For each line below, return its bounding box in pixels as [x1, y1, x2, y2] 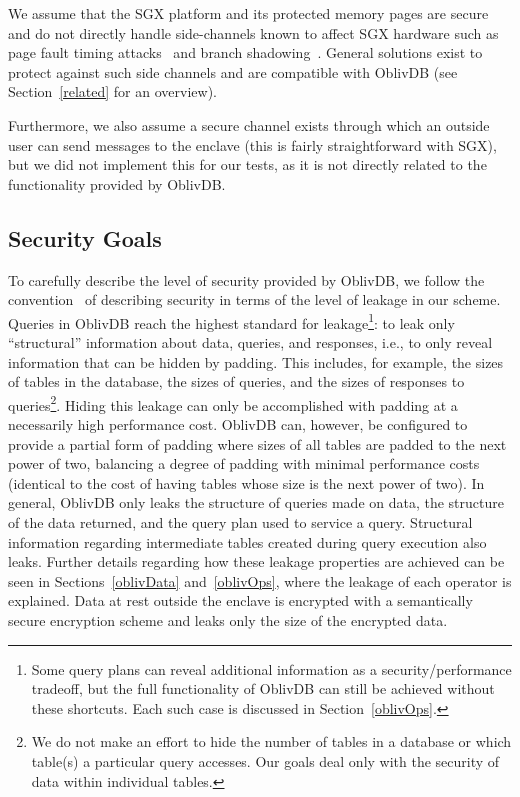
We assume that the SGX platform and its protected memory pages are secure [8, 3, 489, 23]
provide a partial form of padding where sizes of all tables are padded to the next [8, 433, 507, 454]
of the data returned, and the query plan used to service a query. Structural [8, 511, 473, 532]
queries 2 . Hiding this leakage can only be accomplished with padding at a [8, 391, 458, 415]
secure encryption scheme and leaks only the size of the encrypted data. [8, 609, 448, 630]
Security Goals [8, 222, 162, 253]
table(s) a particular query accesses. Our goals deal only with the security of [31, 750, 500, 771]
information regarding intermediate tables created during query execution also [8, 531, 487, 552]
